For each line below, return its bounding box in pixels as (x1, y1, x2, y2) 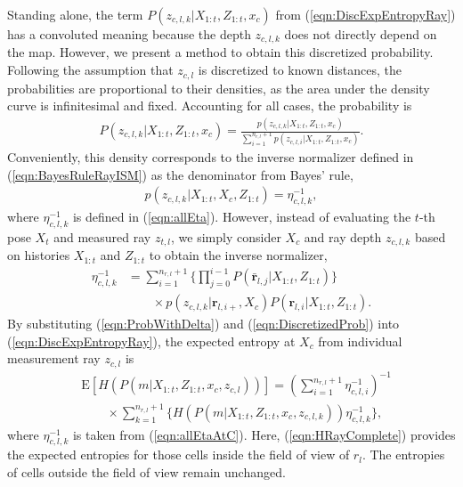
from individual (318, 331, 402, 350)
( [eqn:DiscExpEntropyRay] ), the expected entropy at (7, 331, 296, 350)
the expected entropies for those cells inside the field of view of (7, 445, 350, 464)
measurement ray (7, 349, 101, 368)
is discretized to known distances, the (198, 61, 402, 79)
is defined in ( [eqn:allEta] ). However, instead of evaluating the (72, 207, 411, 225)
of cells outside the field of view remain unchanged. (7, 463, 286, 482)
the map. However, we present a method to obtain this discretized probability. (7, 43, 434, 61)
